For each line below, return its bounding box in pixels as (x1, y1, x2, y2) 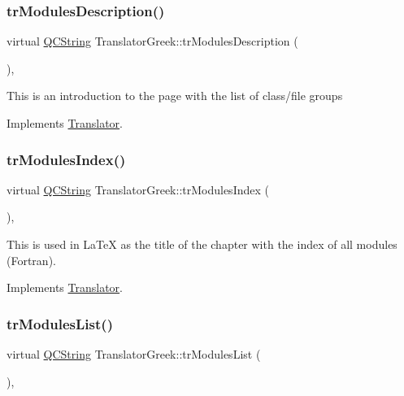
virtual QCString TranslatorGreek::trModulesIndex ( (7, 181, 269, 198)
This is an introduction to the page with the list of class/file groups (7, 87, 343, 104)
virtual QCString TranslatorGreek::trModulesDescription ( (7, 33, 298, 50)
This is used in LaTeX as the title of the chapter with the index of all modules (7, 236, 397, 252)
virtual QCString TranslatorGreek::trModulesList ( (7, 346, 261, 362)
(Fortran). (7, 251, 56, 268)
